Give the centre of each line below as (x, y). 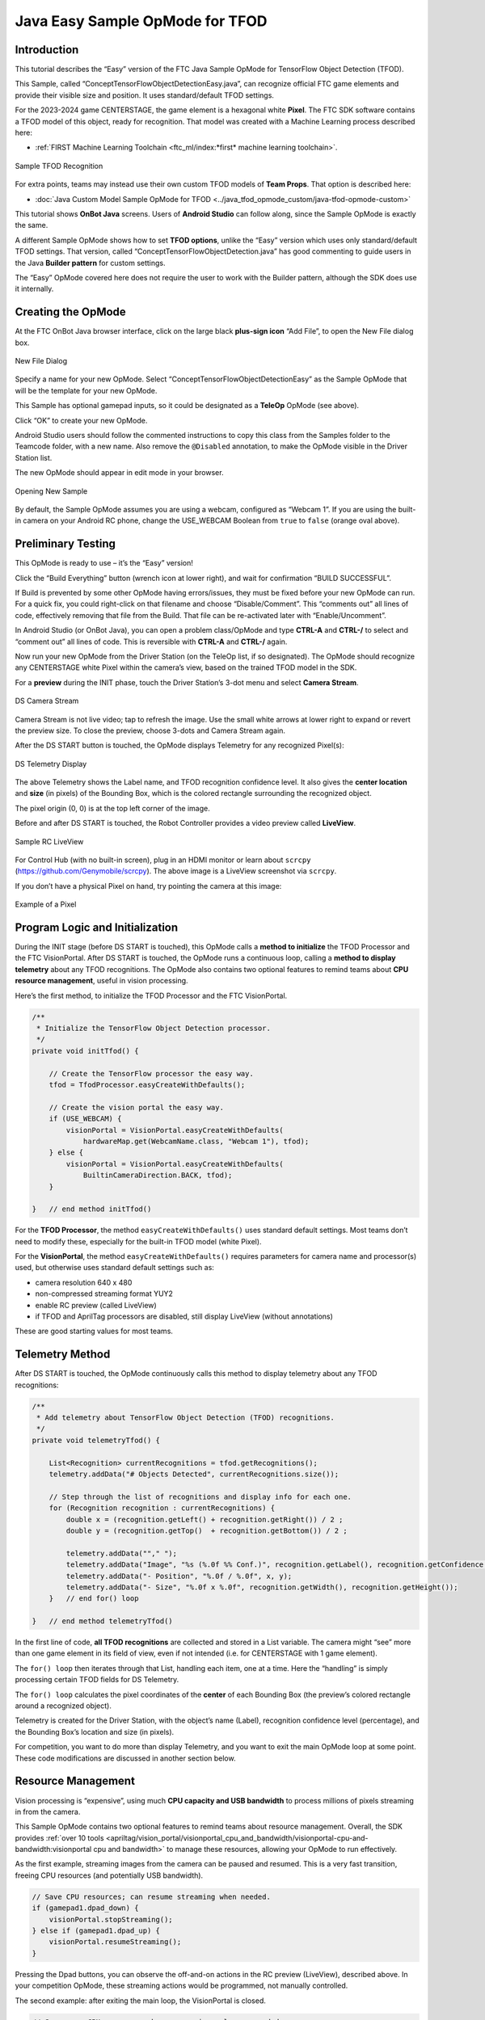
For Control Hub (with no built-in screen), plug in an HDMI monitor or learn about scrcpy (163, 860)
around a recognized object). (63, 1706)
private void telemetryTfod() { (96, 1440)
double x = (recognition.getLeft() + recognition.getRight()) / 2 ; (205, 1519)
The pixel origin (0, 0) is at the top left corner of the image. (112, 808)
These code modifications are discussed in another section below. (125, 1758)
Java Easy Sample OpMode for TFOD (141, 21)
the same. (32, 225)
